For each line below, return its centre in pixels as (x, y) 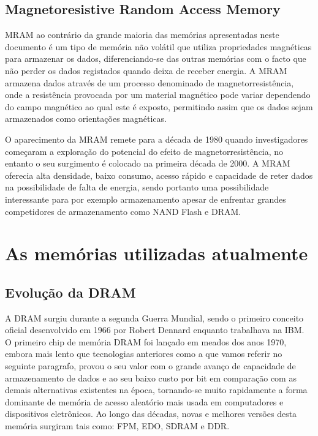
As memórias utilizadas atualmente (157, 253)
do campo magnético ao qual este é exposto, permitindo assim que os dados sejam (159, 106)
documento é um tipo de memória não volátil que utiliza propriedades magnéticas (158, 46)
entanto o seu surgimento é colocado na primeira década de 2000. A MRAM (148, 163)
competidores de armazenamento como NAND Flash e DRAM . (123, 211)
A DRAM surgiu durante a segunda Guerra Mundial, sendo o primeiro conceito (154, 318)
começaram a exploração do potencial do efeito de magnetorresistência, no (144, 151)
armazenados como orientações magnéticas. (86, 118)
